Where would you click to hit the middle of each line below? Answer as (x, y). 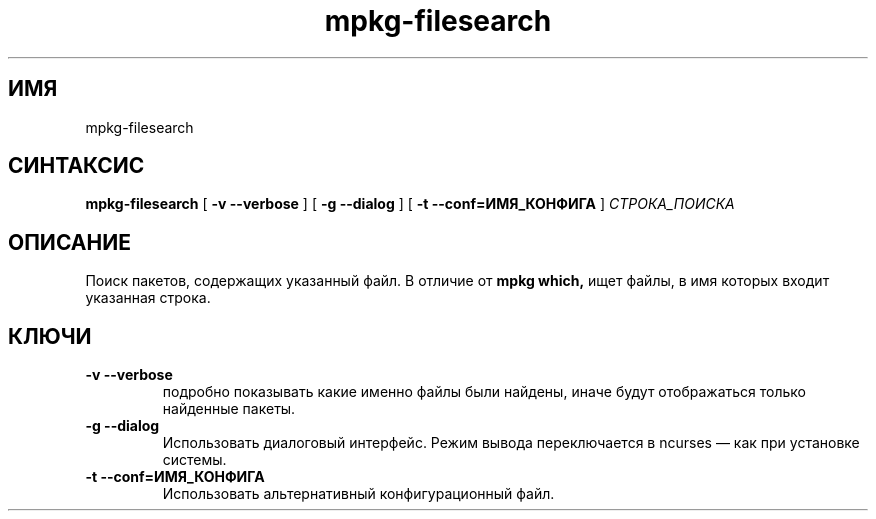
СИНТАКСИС (76, 166)
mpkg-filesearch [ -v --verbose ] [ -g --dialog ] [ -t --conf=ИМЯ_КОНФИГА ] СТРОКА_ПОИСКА (410, 204)
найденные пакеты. (229, 409)
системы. (194, 460)
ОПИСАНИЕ (69, 242)
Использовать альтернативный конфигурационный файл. (358, 494)
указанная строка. (148, 298)
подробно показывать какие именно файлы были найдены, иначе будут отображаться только (484, 392)
